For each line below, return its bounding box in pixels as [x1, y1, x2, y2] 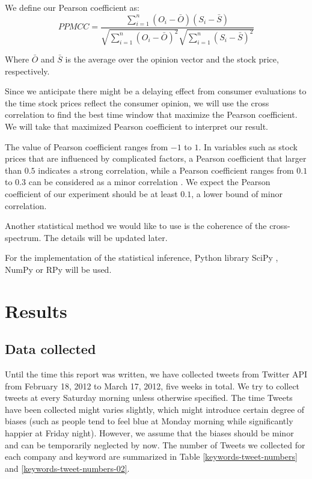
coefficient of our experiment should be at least [5, 187, 178, 200]
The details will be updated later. [44, 231, 168, 243]
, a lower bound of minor [191, 187, 283, 200]
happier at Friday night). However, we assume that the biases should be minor [5, 427, 294, 439]
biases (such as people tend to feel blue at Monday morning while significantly [5, 415, 293, 427]
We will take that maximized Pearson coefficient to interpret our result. [5, 120, 269, 132]
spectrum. [5, 231, 41, 243]
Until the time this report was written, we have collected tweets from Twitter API [5, 368, 307, 380]
